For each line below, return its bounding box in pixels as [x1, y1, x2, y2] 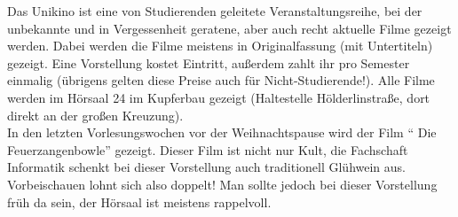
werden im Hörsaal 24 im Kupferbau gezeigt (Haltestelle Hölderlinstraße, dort [7, 88, 430, 106]
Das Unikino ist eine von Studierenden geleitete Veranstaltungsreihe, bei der [7, 2, 422, 19]
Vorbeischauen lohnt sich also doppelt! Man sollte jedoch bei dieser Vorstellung [7, 174, 438, 193]
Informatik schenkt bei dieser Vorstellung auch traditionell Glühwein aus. [7, 158, 406, 176]
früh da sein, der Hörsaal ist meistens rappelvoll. [7, 192, 272, 211]
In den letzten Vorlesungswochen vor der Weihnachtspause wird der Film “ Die [7, 123, 437, 142]
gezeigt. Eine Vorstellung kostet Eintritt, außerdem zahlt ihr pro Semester [7, 53, 410, 72]
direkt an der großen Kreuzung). [7, 105, 184, 124]
